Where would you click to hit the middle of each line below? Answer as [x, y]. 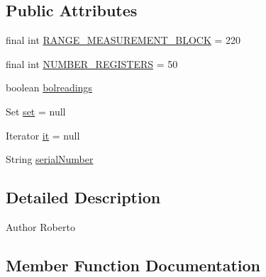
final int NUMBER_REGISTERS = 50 [92, 63]
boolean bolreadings [49, 87]
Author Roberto [40, 226]
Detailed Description [83, 197]
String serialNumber [50, 159]
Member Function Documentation [133, 265]
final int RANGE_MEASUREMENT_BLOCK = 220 [123, 40]
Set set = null [36, 111]
